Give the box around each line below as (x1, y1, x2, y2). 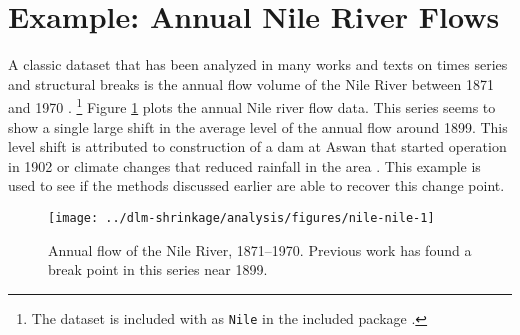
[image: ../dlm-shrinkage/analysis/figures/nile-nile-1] (48, 210, 435, 225)
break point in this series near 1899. (48, 259, 268, 280)
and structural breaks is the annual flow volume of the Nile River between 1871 (8, 73, 494, 94)
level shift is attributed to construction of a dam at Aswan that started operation (8, 136, 507, 157)
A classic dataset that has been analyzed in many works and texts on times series (8, 54, 508, 75)
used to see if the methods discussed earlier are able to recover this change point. (8, 175, 505, 196)
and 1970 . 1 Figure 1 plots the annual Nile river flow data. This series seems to (8, 94, 496, 117)
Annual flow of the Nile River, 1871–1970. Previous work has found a (48, 239, 472, 260)
